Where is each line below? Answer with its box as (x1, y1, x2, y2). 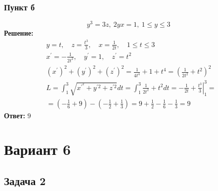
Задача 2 (4, 173, 46, 189)
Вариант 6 (4, 139, 71, 159)
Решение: (4, 28, 34, 38)
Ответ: (4, 110, 25, 120)
